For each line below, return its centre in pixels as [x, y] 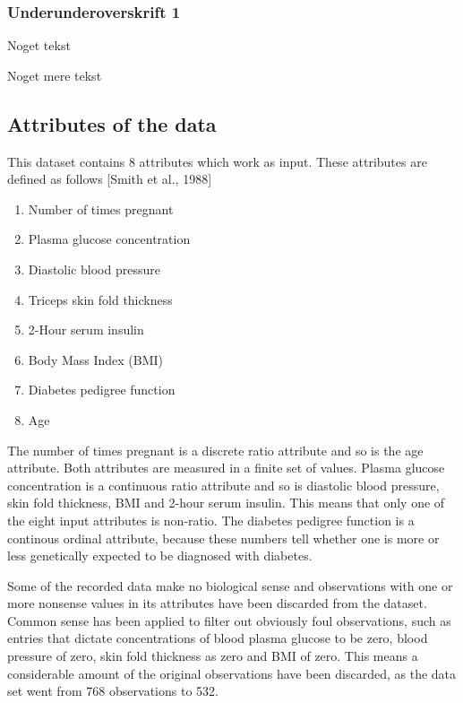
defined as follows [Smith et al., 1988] [110, 179]
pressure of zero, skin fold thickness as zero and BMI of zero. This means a [213, 656]
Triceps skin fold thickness [100, 299]
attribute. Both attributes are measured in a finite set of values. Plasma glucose [226, 468]
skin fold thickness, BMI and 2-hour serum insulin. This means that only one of [226, 503]
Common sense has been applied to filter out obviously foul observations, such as [229, 620]
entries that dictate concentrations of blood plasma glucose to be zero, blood [218, 638]
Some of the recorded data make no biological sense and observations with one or [230, 585]
